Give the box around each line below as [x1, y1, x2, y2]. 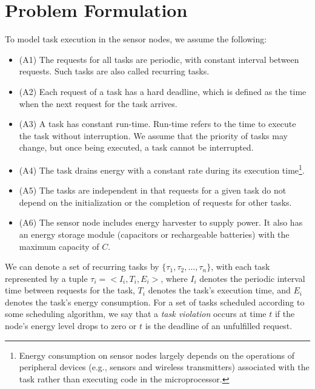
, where [161, 272, 188, 284]
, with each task [211, 260, 270, 273]
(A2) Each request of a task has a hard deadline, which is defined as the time [19, 85, 307, 97]
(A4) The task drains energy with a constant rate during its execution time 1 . [19, 162, 305, 176]
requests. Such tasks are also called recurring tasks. [19, 65, 210, 77]
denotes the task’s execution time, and [148, 284, 291, 296]
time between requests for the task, [5, 284, 135, 296]
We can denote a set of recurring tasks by [5, 260, 159, 273]
